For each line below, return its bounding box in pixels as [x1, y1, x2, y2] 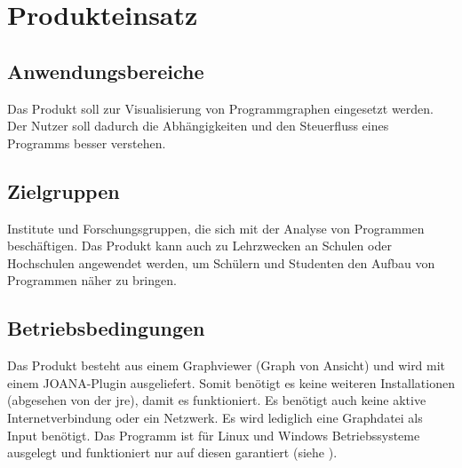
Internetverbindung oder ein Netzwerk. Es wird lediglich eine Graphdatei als [7, 408, 423, 426]
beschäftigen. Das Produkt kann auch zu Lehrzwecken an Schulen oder [7, 236, 392, 255]
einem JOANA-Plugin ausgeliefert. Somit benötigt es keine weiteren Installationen [7, 373, 455, 392]
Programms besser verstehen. [7, 133, 166, 152]
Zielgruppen [7, 177, 120, 204]
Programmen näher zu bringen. [7, 271, 177, 290]
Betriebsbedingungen [7, 314, 205, 342]
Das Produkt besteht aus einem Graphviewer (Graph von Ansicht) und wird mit [7, 356, 446, 375]
